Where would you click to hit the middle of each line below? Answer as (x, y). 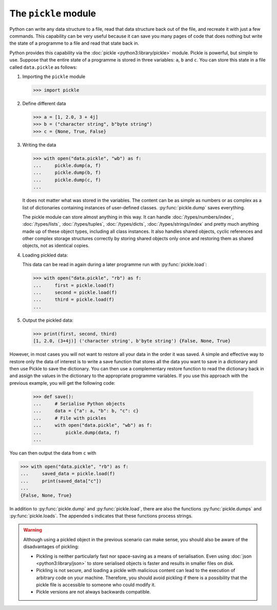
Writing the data (39, 145)
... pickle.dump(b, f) (67, 173)
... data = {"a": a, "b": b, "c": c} (86, 411)
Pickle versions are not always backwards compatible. (93, 592)
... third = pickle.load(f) (74, 300)
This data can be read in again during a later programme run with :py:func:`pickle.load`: (115, 265)
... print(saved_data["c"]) (61, 481)
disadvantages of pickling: (51, 547)
